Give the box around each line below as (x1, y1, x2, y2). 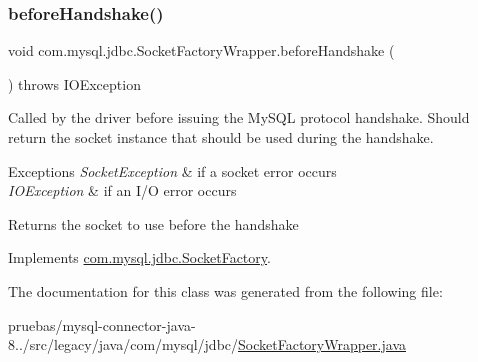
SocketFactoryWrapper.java (238, 334, 406, 355)
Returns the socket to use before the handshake (8, 213, 299, 234)
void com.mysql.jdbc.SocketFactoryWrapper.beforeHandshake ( (8, 40, 395, 61)
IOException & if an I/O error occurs (8, 180, 237, 201)
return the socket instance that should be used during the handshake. (8, 127, 434, 147)
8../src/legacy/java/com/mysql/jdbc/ (8, 334, 239, 355)
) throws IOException (8, 73, 141, 94)
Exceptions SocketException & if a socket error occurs (8, 160, 337, 181)
